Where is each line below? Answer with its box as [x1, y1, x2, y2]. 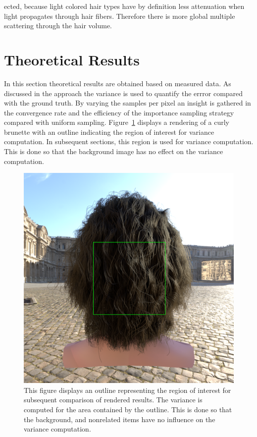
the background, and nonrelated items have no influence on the [24, 414, 215, 424]
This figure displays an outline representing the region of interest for [24, 384, 231, 395]
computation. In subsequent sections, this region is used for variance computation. [4, 136, 254, 147]
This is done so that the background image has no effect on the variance [4, 146, 223, 157]
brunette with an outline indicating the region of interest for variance [4, 126, 214, 137]
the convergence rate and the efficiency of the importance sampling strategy [4, 107, 234, 117]
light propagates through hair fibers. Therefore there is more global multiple [4, 10, 235, 21]
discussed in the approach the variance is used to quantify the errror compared [4, 88, 243, 98]
